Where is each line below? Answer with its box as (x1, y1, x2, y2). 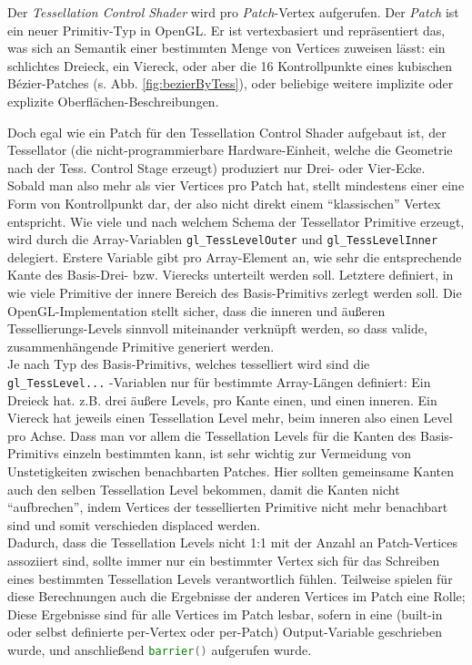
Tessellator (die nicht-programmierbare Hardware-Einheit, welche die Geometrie (7, 140, 453, 159)
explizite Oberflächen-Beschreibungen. (7, 91, 219, 110)
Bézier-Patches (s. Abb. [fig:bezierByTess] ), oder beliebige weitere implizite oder (7, 74, 454, 93)
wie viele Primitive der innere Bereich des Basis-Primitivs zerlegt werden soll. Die (7, 282, 462, 302)
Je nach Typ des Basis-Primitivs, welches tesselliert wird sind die (7, 354, 370, 373)
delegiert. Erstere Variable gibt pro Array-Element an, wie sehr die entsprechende (7, 247, 462, 266)
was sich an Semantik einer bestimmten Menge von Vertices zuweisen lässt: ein (7, 38, 446, 57)
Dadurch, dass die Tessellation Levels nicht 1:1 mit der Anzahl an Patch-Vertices (7, 533, 458, 552)
